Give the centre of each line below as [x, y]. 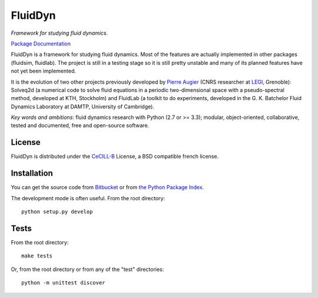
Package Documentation [41, 44]
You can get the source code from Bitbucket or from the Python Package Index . [107, 187]
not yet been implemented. [44, 71]
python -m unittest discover [63, 283]
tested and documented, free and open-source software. [80, 125]
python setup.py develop [57, 212]
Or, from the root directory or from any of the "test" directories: [87, 269]
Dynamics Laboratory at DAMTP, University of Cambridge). [82, 107]
